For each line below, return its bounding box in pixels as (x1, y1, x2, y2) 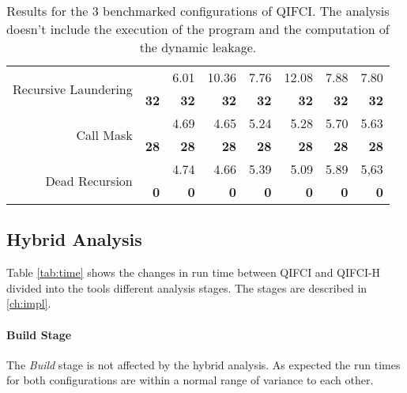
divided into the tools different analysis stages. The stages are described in (6, 279, 367, 296)
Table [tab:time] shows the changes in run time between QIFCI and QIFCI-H (6, 264, 381, 281)
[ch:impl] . (6, 295, 51, 312)
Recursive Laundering (13, 79, 133, 98)
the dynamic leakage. (139, 38, 257, 56)
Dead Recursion (45, 171, 133, 190)
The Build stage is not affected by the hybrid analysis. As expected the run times (6, 356, 401, 372)
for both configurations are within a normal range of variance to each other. (6, 372, 374, 388)
